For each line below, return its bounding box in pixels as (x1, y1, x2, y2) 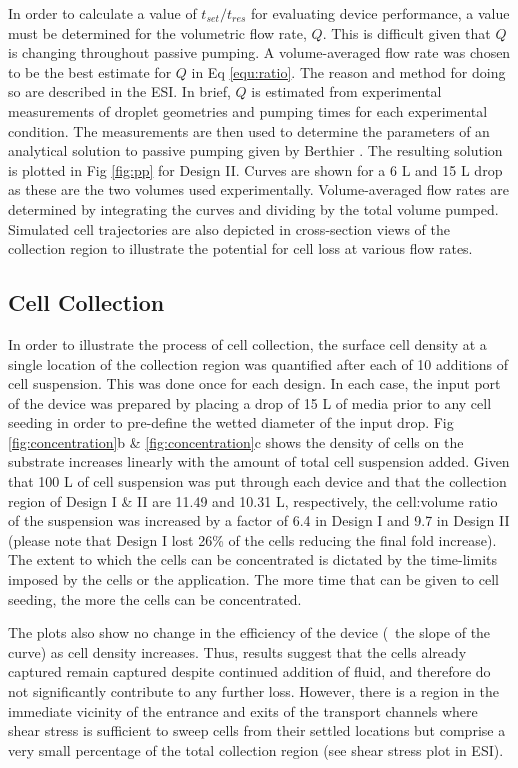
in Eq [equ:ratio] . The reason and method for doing (191, 61, 506, 82)
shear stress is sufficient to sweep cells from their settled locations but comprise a (8, 720, 506, 741)
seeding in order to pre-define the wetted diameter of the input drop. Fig (8, 412, 454, 433)
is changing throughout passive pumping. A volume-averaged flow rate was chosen (8, 42, 511, 63)
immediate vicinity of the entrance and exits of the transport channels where (8, 700, 478, 721)
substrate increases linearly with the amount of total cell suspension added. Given (8, 451, 510, 472)
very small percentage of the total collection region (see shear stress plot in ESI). (8, 739, 504, 760)
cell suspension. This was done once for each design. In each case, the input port (8, 373, 501, 394)
